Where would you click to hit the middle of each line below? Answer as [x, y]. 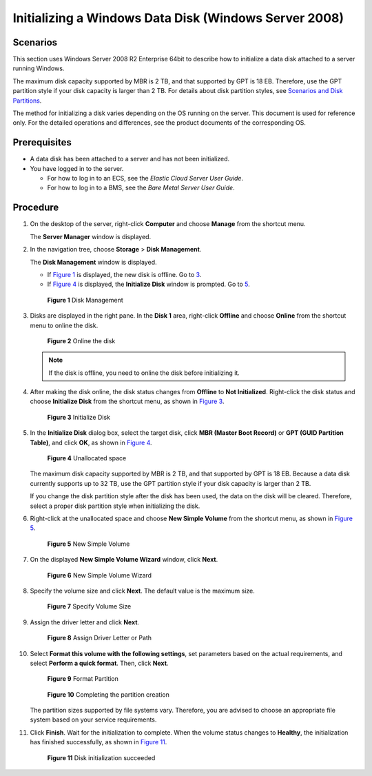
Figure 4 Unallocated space [87, 458]
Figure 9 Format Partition [83, 679]
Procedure [36, 208]
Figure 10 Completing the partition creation [108, 694]
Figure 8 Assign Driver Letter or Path [99, 638]
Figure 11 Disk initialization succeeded [101, 757]
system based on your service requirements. [93, 719]
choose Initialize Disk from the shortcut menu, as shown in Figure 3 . [127, 401]
